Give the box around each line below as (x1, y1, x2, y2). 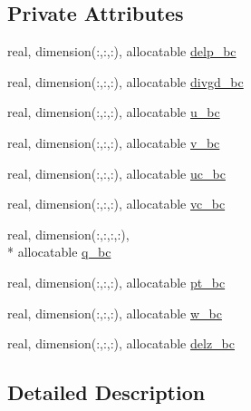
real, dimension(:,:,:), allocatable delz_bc (7, 334, 235, 353)
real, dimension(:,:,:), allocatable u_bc (7, 103, 220, 122)
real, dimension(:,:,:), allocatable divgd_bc (7, 72, 244, 91)
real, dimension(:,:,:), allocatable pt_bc (7, 272, 226, 291)
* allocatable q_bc (7, 242, 111, 261)
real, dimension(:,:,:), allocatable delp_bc (7, 42, 237, 61)
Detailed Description (7, 378, 206, 406)
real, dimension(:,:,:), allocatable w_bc (7, 303, 222, 322)
